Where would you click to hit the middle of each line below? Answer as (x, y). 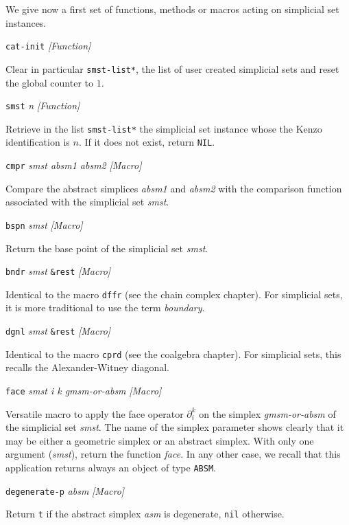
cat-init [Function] (48, 46)
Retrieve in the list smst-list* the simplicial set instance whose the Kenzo (164, 128)
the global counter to (49, 82)
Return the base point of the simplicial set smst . (107, 248)
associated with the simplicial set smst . (87, 202)
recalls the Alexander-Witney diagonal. (87, 367)
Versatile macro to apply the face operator (95, 413)
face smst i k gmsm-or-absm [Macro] (84, 390)
